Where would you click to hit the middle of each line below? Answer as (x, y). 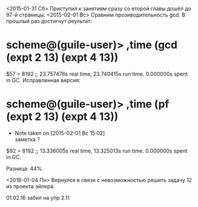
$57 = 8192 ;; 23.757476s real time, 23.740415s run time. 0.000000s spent (97, 74)
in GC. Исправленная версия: (43, 80)
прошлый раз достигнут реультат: (49, 21)
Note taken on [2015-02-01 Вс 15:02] (60, 133)
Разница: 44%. (25, 169)
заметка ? (27, 139)
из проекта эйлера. (30, 186)
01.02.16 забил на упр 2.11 (38, 198)
